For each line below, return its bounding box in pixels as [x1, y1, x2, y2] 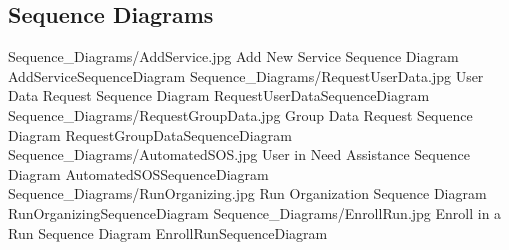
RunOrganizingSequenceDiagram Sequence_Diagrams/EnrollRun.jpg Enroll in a [8, 202, 502, 223]
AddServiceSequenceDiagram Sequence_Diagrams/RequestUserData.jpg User [8, 65, 484, 86]
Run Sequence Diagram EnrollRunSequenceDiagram [8, 222, 328, 243]
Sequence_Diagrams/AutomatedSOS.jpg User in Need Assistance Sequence [8, 144, 470, 165]
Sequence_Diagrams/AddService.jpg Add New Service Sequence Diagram [8, 46, 459, 67]
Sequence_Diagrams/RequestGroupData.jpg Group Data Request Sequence [8, 104, 473, 125]
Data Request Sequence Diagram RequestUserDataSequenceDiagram [8, 85, 430, 106]
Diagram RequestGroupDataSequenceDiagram [8, 124, 292, 145]
